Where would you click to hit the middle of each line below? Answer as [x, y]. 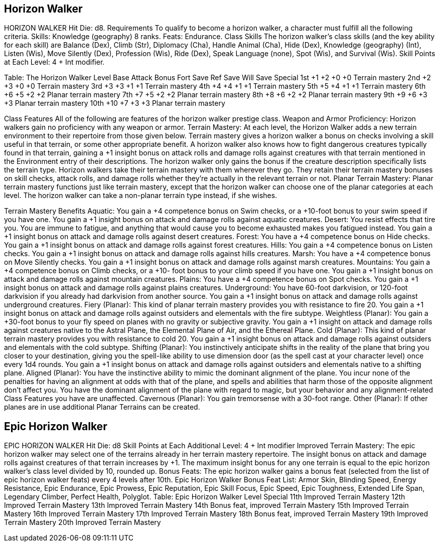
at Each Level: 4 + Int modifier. [54, 62]
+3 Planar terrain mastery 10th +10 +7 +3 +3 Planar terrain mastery [115, 103]
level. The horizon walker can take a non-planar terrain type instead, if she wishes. [141, 196]
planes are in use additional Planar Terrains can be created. [102, 407]
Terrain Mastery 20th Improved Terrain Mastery [83, 522]
